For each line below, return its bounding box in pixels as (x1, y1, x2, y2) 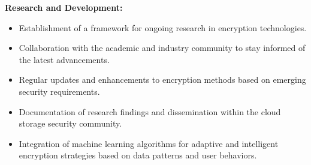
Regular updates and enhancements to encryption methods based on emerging (19, 73, 306, 86)
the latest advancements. (19, 53, 110, 65)
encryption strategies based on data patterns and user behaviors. (19, 149, 257, 161)
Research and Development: (5, 1, 123, 13)
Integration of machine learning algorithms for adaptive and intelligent (19, 137, 279, 149)
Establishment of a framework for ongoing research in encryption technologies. (19, 21, 307, 34)
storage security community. (19, 117, 122, 130)
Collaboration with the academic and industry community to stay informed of (19, 41, 306, 54)
